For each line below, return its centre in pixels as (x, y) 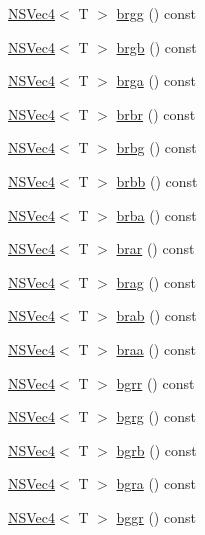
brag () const (156, 281)
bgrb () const (156, 449)
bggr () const (156, 516)
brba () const (156, 214)
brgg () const (156, 13)
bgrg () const (156, 416)
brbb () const (157, 180)
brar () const (155, 248)
